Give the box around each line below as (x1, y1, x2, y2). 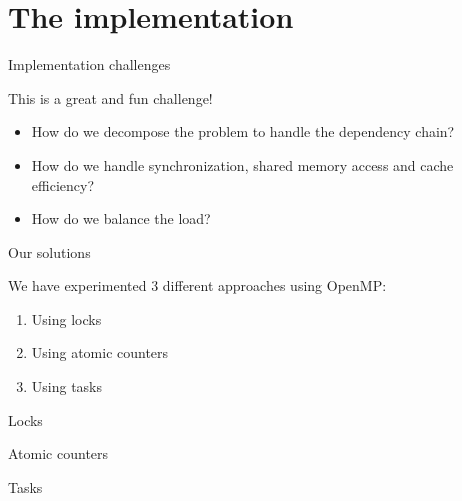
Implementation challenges (8, 54, 171, 75)
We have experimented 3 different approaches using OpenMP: (8, 275, 387, 296)
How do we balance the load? (31, 208, 211, 229)
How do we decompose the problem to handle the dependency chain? (31, 121, 455, 142)
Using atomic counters (31, 342, 169, 363)
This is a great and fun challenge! (8, 87, 213, 108)
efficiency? (31, 174, 94, 195)
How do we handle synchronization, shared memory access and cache (31, 154, 454, 175)
